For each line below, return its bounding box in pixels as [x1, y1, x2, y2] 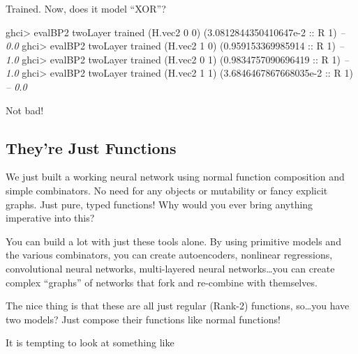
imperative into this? [6, 210, 95, 225]
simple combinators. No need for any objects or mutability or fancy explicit [6, 183, 328, 197]
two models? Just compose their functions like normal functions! [6, 311, 281, 326]
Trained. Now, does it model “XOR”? [6, 1, 166, 15]
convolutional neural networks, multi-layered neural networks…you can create [6, 261, 335, 275]
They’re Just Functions [6, 137, 177, 158]
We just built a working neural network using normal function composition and [6, 169, 345, 184]
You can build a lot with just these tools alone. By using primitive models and [6, 233, 341, 248]
